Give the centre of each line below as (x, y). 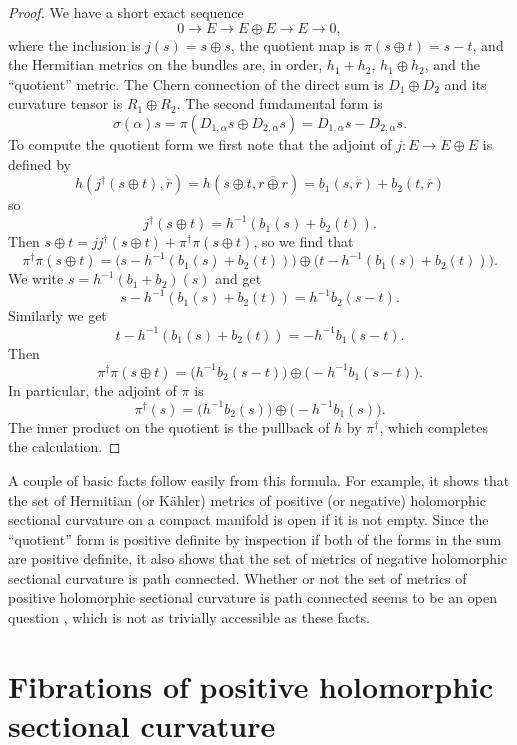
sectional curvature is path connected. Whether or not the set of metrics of (237, 577)
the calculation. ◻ (64, 446)
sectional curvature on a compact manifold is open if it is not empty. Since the (248, 519)
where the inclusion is (74, 44)
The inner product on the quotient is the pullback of (169, 426)
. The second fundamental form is (279, 103)
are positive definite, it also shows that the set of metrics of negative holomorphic (258, 558)
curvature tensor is (65, 103)
